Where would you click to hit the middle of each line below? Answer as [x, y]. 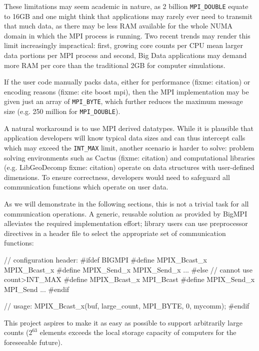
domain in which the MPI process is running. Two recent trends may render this [127, 35]
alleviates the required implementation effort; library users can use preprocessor [126, 223]
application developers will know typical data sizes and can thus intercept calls [125, 138]
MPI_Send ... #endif [37, 289]
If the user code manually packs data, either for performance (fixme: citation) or [127, 82]
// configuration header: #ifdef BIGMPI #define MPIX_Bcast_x [105, 259]
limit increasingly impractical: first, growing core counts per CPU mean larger [123, 45]
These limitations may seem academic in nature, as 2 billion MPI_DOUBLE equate [126, 6]
